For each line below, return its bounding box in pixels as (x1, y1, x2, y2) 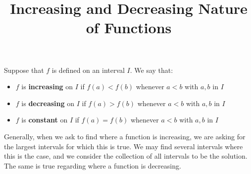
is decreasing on (21, 98, 74, 108)
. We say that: (130, 64, 173, 75)
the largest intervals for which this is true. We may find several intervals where (4, 141, 243, 151)
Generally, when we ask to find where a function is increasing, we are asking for (4, 131, 246, 141)
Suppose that (4, 64, 44, 75)
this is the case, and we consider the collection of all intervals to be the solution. (4, 151, 248, 161)
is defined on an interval (51, 64, 125, 75)
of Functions (86, 17, 172, 38)
